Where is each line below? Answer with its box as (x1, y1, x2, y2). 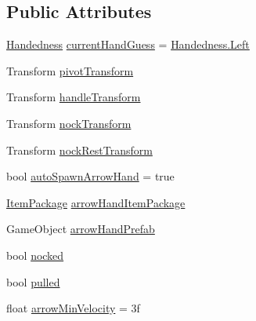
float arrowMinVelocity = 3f (6, 300, 140, 316)
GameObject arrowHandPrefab (6, 221, 155, 237)
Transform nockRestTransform (6, 141, 153, 158)
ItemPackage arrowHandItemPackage (6, 194, 186, 210)
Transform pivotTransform (6, 62, 134, 78)
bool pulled (6, 273, 60, 290)
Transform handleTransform (6, 89, 141, 105)
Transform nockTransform (6, 115, 132, 131)
